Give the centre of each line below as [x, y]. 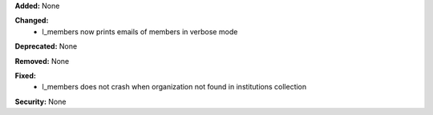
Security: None [40, 101]
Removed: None [42, 61]
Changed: [32, 21]
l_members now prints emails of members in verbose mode [140, 31]
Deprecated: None [46, 46]
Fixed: [25, 75]
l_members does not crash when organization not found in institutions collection [174, 87]
